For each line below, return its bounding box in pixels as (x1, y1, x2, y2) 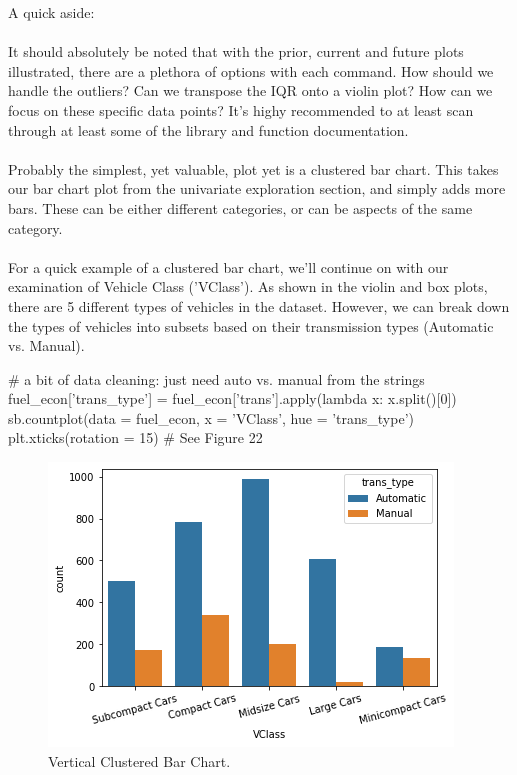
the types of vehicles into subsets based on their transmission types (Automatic (8, 315, 494, 336)
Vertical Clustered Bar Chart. (48, 750, 231, 771)
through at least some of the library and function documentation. (8, 119, 409, 140)
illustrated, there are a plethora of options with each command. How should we (8, 60, 494, 81)
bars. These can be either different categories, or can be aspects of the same (8, 197, 473, 218)
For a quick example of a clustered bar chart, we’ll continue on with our (8, 256, 449, 277)
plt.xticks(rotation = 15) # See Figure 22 (8, 427, 263, 448)
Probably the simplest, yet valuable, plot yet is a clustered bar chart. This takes (8, 158, 499, 179)
